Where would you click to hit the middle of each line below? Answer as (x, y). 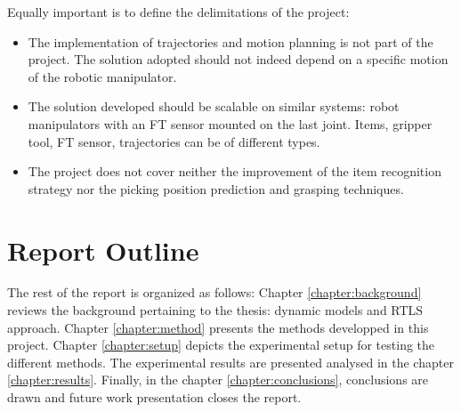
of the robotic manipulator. (102, 76)
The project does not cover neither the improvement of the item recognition (235, 171)
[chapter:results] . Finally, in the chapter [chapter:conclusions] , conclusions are (218, 380)
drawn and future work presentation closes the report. (154, 397)
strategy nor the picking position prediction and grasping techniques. (216, 188)
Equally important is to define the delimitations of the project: (178, 12)
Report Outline (103, 250)
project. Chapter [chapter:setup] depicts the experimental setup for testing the (221, 345)
